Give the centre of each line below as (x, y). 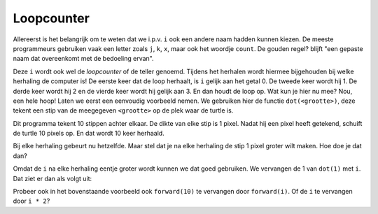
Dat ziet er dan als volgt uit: (52, 178)
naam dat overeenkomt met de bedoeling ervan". (83, 59)
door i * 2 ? (31, 201)
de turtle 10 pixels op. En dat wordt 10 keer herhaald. (89, 134)
